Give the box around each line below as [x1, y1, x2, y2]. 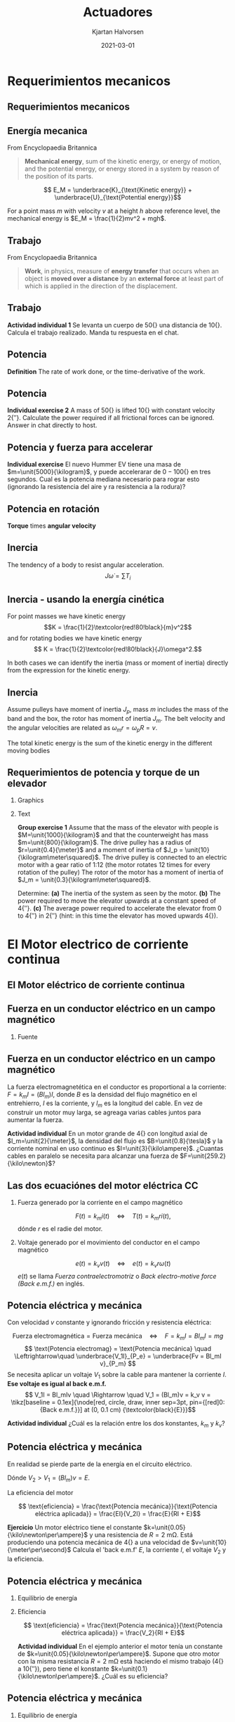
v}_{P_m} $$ [99, 1359, 137, 1368]
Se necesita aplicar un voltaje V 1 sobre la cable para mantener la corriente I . [7, 1371, 227, 1381]
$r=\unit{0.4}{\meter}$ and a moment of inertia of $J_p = [17, 846, 184, 854]
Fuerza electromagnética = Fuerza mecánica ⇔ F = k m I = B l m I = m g [12, 1332, 224, 1342]
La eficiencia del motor [7, 1489, 74, 1497]
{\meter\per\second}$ [7, 1546, 72, 1554]
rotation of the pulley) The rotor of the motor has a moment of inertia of [17, 868, 224, 877]
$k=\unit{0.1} [111, 1664, 148, 1673]
